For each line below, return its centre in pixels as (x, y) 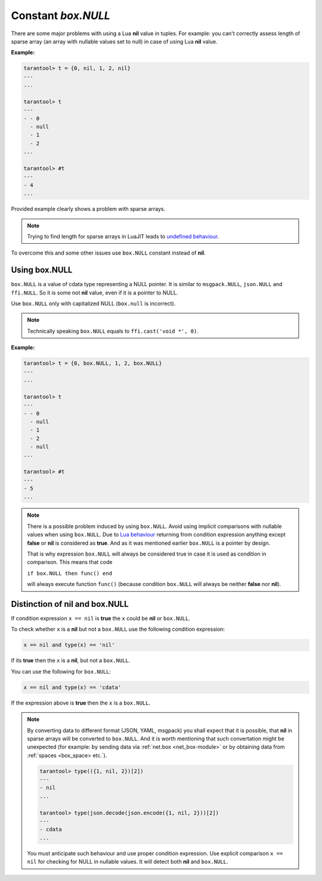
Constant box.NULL (61, 15)
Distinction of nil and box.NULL (70, 604)
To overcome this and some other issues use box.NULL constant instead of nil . (108, 253)
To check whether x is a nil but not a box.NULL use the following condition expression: (118, 629)
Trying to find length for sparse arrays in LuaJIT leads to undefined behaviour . (123, 236)
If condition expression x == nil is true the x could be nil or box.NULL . (100, 618)
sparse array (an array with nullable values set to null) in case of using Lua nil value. (114, 41)
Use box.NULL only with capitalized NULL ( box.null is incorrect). (93, 303)
